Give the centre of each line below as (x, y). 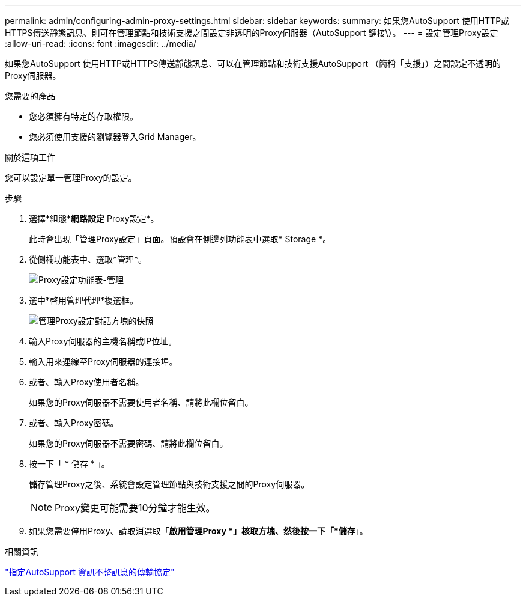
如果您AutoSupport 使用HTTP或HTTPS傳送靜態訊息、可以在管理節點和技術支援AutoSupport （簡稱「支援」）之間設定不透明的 (253, 63)
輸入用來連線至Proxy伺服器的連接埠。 (103, 362)
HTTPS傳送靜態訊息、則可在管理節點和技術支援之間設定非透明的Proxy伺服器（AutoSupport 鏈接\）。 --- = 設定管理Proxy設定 (252, 33)
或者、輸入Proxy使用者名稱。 (86, 382)
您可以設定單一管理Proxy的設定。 (71, 178)
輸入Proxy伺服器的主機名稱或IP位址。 (103, 341)
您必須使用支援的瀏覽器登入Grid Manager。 (115, 137)
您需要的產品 (30, 96)
